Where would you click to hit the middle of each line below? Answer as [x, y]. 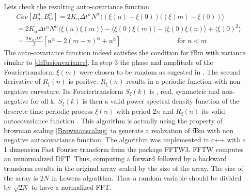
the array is [21, 177]
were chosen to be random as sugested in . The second [160, 71]
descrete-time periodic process [48, 111]
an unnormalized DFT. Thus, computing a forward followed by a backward [115, 158]
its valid [213, 111]
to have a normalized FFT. [72, 187]
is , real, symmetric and [185, 91]
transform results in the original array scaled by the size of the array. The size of [124, 168]
